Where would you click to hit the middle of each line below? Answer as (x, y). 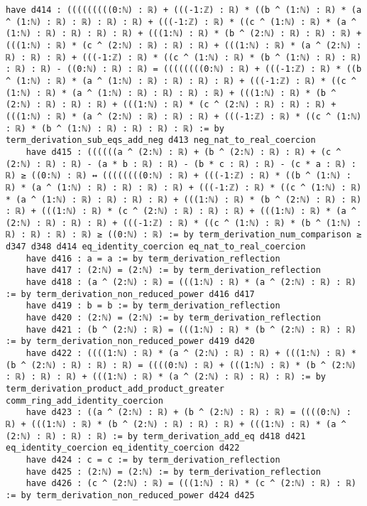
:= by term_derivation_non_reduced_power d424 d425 (130, 495)
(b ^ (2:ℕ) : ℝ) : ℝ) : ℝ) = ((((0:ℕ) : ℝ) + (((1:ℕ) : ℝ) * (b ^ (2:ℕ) (181, 365)
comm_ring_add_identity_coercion (84, 400)
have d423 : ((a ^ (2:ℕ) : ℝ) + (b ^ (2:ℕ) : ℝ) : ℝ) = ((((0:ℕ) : (188, 413)
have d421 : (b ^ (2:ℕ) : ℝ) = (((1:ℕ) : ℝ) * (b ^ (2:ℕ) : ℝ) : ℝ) (191, 329)
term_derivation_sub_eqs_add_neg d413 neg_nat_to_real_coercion (161, 140)
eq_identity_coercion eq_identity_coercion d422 (123, 448)
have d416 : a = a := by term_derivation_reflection (153, 258)
